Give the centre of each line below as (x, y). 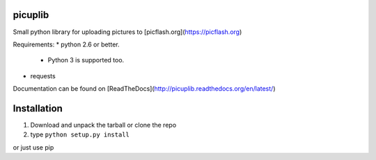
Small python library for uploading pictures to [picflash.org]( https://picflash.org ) (127, 32)
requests (43, 75)
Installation (38, 108)
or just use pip (33, 147)
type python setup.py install (80, 134)
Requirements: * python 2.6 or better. (66, 44)
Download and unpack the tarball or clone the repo (103, 125)
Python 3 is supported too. (86, 60)
